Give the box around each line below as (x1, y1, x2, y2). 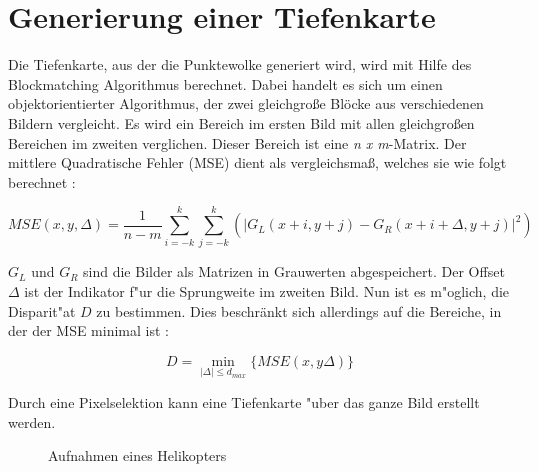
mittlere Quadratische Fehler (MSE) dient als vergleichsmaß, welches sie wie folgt (8, 152, 507, 173)
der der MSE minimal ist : (8, 320, 169, 341)
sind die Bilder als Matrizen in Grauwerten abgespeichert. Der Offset (83, 261, 505, 282)
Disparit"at (8, 300, 76, 321)
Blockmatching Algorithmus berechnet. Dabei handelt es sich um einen (8, 73, 443, 94)
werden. (8, 411, 56, 432)
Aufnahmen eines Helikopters (48, 445, 227, 466)
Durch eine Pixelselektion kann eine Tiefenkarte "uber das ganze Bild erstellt (8, 392, 480, 412)
